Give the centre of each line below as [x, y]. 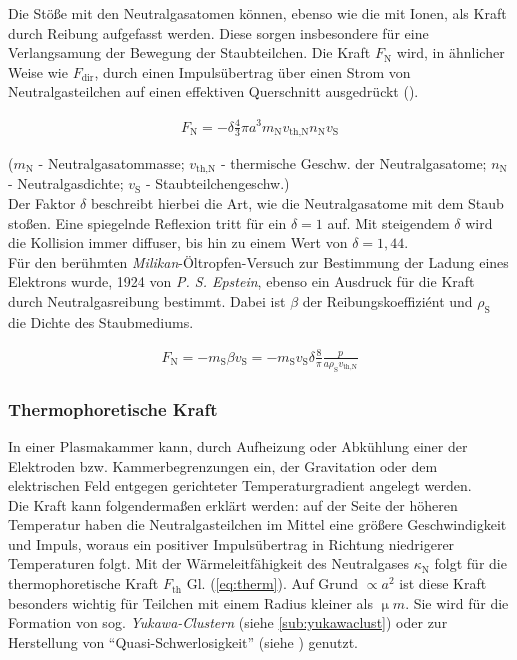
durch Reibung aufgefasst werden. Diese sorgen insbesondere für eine [218, 32]
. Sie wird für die [457, 602]
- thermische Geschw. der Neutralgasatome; [353, 162]
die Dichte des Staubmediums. [101, 321]
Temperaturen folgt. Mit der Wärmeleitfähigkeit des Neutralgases [208, 563]
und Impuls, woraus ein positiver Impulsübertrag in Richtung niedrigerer [231, 543]
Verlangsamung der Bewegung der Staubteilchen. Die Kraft [189, 52]
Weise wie [38, 71]
